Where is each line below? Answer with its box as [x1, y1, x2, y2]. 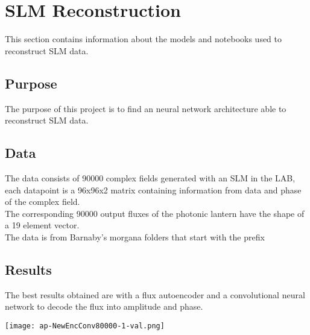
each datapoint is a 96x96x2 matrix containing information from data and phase [5, 183, 302, 196]
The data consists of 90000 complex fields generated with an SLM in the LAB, [5, 171, 296, 184]
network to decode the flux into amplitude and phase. [5, 300, 203, 313]
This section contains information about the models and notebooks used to [5, 33, 282, 45]
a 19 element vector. [5, 219, 80, 231]
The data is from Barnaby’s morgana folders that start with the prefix [5, 230, 265, 243]
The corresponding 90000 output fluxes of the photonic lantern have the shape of [5, 207, 305, 219]
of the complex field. [5, 195, 80, 208]
